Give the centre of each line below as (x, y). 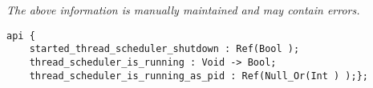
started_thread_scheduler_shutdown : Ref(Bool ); (164, 49)
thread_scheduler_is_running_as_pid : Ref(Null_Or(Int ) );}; (199, 76)
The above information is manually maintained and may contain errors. (183, 10)
